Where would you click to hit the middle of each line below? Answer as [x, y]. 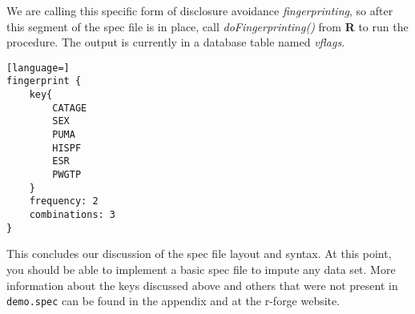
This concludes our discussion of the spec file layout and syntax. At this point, [199, 254]
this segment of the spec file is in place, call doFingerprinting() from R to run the [207, 26]
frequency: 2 [64, 201]
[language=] [38, 68]
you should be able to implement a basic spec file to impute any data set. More [201, 269]
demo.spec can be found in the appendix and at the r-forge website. [173, 301]
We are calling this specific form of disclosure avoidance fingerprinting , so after [200, 10]
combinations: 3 [73, 215]
